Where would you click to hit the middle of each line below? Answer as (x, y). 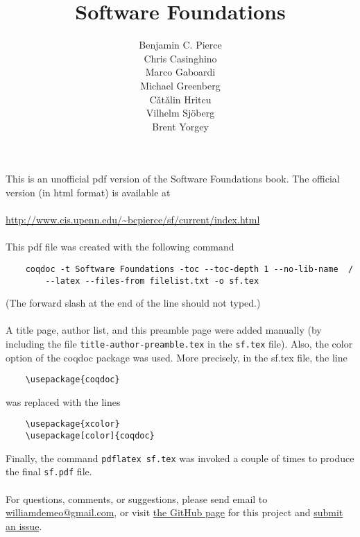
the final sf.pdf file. (49, 471)
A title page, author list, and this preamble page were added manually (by (164, 330)
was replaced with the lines (63, 401)
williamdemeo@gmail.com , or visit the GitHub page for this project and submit (174, 512)
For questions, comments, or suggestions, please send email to (137, 498)
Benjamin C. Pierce (180, 45)
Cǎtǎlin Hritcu (180, 99)
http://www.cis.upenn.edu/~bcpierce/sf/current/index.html (133, 220)
